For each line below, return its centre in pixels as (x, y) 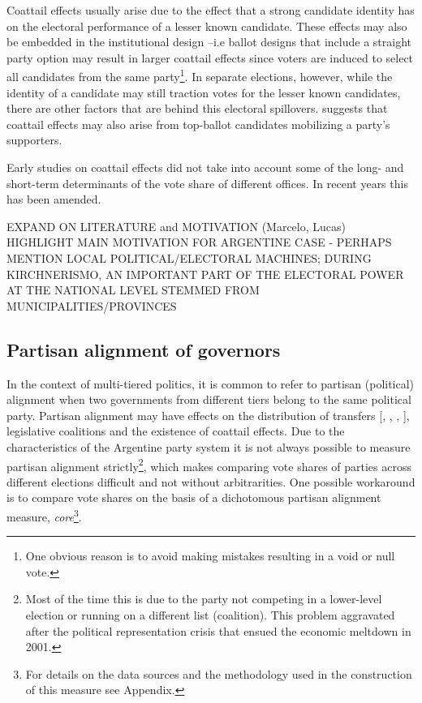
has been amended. (54, 199)
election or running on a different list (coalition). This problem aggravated (210, 614)
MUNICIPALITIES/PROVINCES (92, 305)
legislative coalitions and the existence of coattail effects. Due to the (176, 431)
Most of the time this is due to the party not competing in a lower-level (204, 599)
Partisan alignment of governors (144, 349)
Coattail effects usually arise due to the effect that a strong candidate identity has (211, 10)
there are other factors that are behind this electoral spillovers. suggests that (197, 108)
